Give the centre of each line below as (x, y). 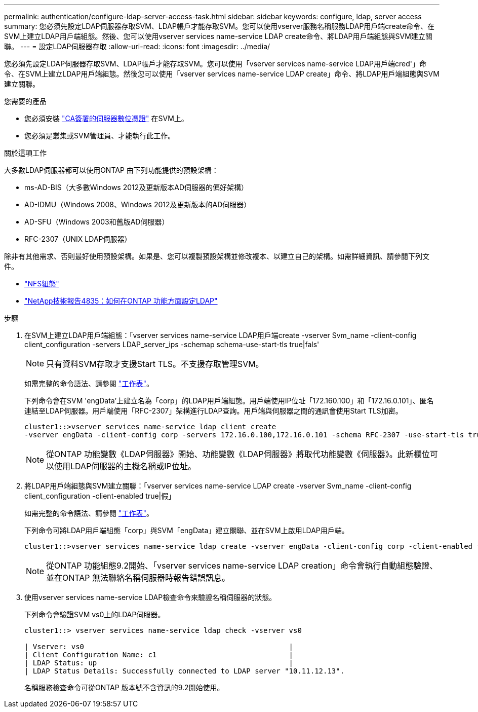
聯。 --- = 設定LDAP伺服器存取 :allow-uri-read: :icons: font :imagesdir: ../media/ (137, 46)
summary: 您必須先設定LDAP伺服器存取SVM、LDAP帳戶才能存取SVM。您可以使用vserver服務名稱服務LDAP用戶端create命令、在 (220, 26)
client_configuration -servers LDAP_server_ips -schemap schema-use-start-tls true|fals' (172, 344)
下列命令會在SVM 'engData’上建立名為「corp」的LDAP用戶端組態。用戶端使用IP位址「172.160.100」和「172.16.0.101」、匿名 (229, 401)
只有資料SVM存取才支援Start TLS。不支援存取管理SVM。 (155, 364)
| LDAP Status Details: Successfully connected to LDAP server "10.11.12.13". (185, 671)
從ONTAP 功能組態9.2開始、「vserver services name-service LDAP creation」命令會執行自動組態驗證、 (242, 566)
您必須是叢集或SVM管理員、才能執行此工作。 (100, 136)
